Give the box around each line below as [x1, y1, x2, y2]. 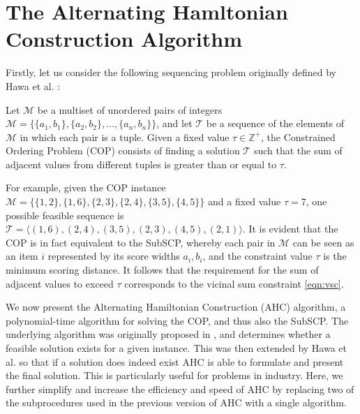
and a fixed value [207, 194, 281, 209]
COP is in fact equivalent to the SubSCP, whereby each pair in [6, 235, 276, 249]
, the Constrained [261, 129, 336, 144]
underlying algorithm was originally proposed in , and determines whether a [6, 327, 331, 341]
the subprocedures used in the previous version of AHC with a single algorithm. [6, 395, 347, 410]
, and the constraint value [202, 249, 313, 263]
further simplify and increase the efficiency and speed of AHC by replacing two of [6, 381, 354, 396]
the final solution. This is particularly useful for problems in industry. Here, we [6, 368, 343, 383]
